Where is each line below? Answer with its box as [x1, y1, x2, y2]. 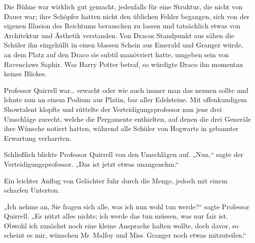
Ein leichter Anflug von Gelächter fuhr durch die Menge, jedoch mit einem [4, 175, 228, 185]
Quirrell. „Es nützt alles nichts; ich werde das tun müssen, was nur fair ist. [4, 211, 228, 221]
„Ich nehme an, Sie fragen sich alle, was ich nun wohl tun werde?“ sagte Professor [4, 201, 250, 211]
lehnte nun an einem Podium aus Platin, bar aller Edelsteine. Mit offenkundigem [4, 94, 247, 105]
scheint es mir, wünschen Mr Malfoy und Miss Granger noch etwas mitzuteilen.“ [4, 230, 247, 240]
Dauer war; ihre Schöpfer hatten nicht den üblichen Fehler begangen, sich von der [4, 11, 250, 21]
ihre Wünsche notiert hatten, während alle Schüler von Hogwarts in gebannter [4, 123, 239, 133]
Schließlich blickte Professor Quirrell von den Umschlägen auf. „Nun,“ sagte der [4, 149, 243, 159]
